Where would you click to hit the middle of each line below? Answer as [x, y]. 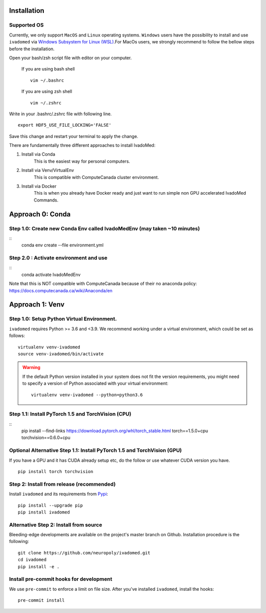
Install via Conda [38, 154]
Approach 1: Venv [37, 305]
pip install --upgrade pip [50, 505]
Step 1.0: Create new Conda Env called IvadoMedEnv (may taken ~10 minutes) [104, 228]
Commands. [46, 200]
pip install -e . [39, 566]
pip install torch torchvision [56, 471]
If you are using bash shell [48, 69]
